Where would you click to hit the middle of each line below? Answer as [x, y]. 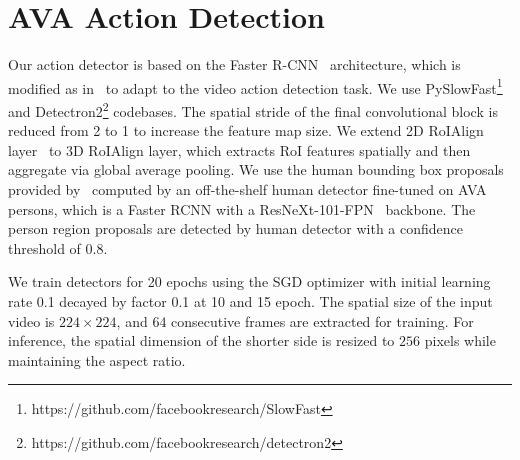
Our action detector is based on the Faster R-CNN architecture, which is [234, 64]
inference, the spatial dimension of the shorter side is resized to [201, 340]
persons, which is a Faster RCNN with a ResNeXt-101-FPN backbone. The [242, 208]
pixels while [460, 340]
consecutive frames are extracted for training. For [322, 320]
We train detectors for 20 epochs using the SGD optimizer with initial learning [249, 281]
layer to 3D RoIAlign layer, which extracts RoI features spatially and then [239, 149]
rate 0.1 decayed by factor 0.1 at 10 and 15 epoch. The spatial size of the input [250, 300]
